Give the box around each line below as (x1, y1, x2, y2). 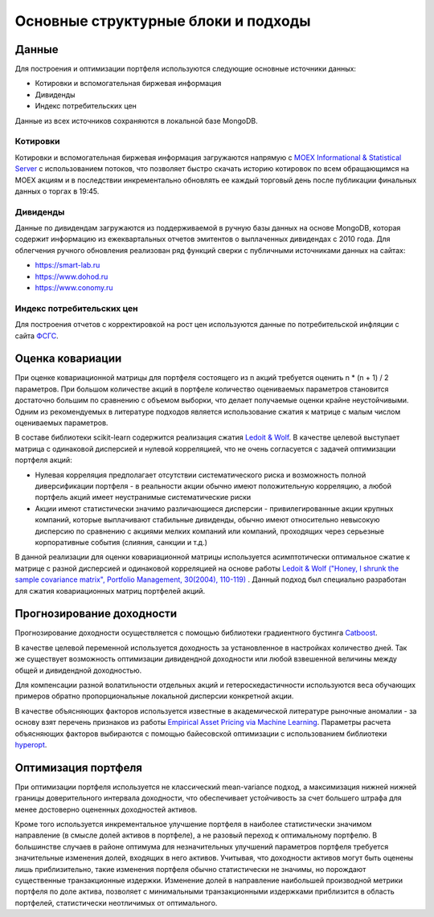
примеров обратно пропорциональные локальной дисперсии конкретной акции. (14, 691, 294, 701)
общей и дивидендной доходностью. (14, 665, 142, 675)
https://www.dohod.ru (35, 272, 108, 281)
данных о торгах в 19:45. (14, 186, 100, 196)
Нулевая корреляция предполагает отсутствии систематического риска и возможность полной (35, 470, 366, 480)
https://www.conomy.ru (35, 283, 113, 293)
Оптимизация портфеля (14, 760, 143, 775)
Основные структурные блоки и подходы (14, 12, 311, 30)
